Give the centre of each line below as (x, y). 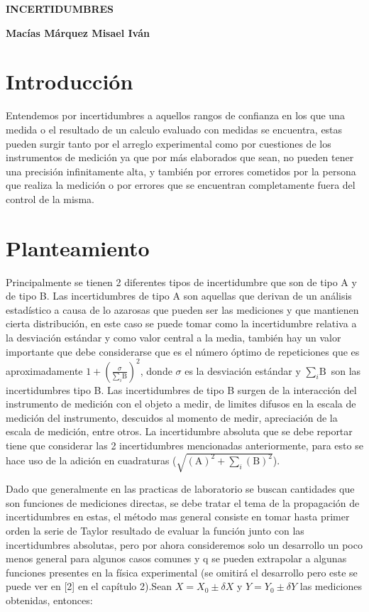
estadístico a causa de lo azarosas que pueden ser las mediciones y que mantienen (182, 309)
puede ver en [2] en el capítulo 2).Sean (89, 586)
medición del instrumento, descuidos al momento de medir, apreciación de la (172, 417)
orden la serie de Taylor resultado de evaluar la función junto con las (155, 530)
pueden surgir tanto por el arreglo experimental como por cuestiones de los (169, 143)
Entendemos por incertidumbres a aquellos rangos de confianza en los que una (175, 115)
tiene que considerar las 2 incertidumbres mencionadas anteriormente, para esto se (184, 446)
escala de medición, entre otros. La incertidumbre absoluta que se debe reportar (179, 431)
